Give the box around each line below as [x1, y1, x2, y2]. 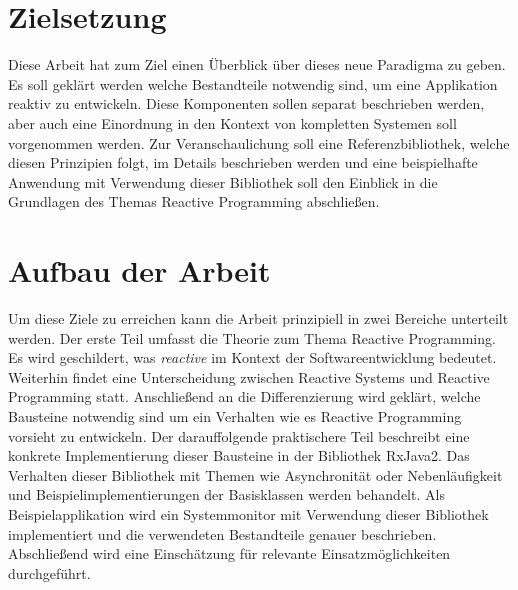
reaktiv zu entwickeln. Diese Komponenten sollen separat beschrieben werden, [8, 93, 485, 114]
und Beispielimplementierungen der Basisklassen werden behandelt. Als [8, 484, 445, 505]
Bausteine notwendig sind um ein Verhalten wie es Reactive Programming [8, 405, 462, 426]
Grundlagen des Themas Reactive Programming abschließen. [8, 191, 380, 212]
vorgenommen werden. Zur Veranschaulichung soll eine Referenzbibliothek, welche [8, 132, 510, 153]
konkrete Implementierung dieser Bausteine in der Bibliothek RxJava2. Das [8, 445, 470, 466]
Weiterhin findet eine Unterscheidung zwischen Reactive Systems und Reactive [8, 366, 490, 387]
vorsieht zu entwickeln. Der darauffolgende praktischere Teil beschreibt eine [8, 425, 470, 446]
